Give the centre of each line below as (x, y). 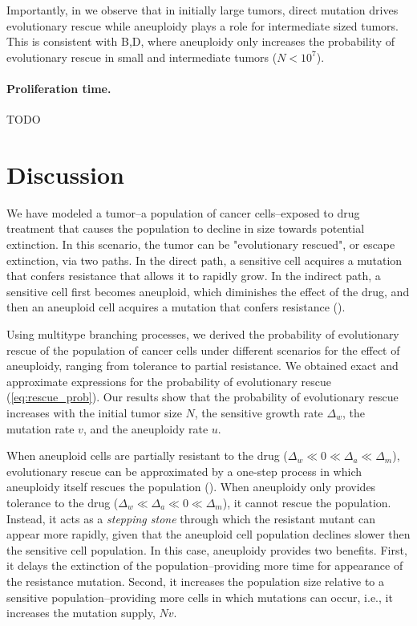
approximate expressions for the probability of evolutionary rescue (169, 381)
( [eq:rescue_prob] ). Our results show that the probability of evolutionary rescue (202, 397)
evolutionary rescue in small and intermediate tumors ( (142, 57)
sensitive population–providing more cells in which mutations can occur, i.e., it (200, 597)
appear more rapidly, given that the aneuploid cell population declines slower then (208, 534)
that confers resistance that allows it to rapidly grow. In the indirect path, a (194, 276)
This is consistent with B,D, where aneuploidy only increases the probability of (200, 41)
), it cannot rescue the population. (307, 502)
